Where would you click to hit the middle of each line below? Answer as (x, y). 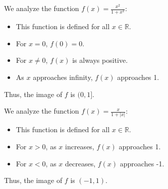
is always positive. (100, 60)
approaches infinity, (63, 77)
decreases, (80, 163)
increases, (80, 147)
